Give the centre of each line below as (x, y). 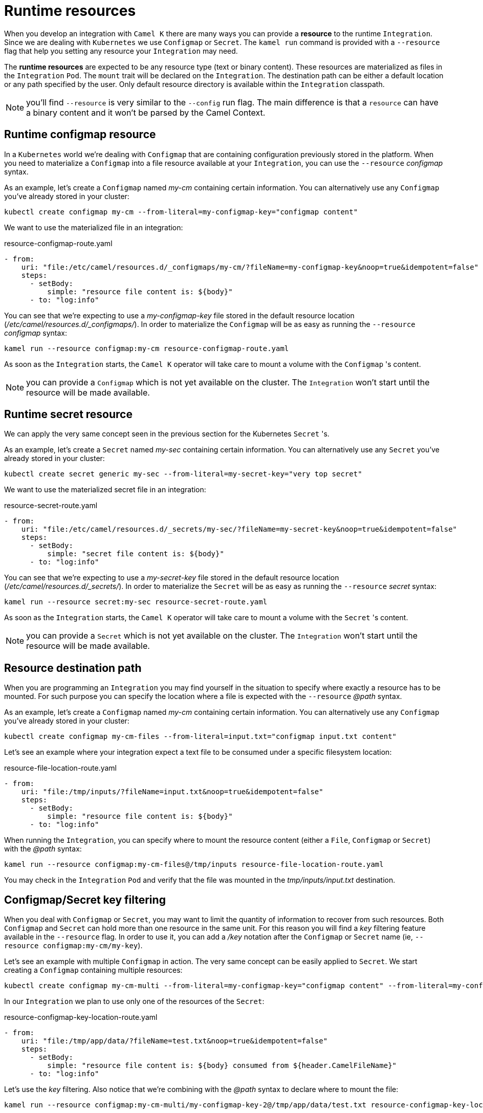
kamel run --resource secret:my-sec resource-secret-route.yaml (136, 602)
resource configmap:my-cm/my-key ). (73, 946)
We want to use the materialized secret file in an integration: (105, 490)
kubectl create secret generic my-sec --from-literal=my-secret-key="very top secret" (183, 474)
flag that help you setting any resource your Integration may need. (121, 51)
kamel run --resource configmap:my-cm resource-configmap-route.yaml (147, 348)
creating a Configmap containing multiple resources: (93, 970)
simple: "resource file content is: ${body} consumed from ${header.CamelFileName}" (222, 1066)
